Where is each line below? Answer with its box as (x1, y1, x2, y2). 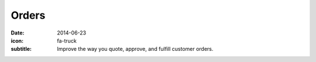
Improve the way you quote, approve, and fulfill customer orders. (57, 46, 214, 53)
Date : (11, 29, 25, 36)
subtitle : (11, 46, 32, 53)
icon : (11, 37, 24, 44)
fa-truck (57, 37, 77, 44)
